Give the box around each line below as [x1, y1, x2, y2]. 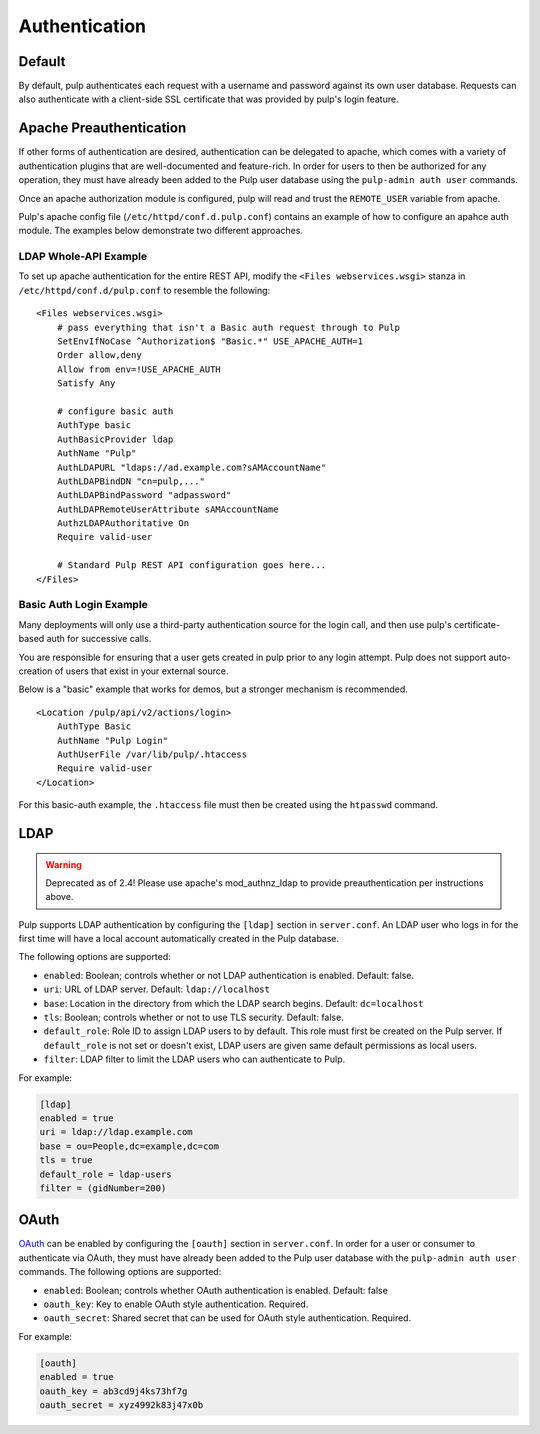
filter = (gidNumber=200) [39, 1182, 167, 1194]
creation [18, 665, 53, 677]
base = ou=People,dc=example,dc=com [39, 1140, 220, 1152]
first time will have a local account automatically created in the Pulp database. [18, 933, 340, 945]
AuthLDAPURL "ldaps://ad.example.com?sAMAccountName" [56, 461, 327, 473]
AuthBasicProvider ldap [56, 433, 174, 445]
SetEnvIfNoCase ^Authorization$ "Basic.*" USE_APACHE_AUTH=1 [56, 336, 364, 347]
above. [45, 891, 74, 903]
